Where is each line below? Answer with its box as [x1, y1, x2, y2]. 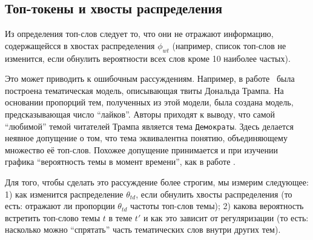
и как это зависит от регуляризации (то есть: [143, 211, 309, 224]
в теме [108, 211, 133, 224]
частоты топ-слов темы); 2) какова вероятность [130, 199, 304, 212]
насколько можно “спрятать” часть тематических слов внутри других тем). [5, 223, 281, 236]
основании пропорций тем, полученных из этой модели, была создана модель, [5, 96, 294, 108]
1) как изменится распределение [5, 187, 124, 200]
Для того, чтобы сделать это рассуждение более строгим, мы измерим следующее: [5, 176, 309, 188]
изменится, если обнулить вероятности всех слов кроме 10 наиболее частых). [5, 52, 291, 64]
